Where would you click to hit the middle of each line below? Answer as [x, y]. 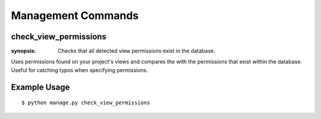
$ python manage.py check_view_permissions [86, 103]
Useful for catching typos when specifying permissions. [80, 70]
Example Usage [40, 87]
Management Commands [75, 15]
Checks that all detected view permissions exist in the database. [136, 51]
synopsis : [23, 51]
